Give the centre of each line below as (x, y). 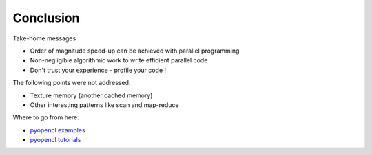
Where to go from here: (46, 117)
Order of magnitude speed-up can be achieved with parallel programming (135, 51)
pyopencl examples (58, 130)
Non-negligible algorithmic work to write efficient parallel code (119, 60)
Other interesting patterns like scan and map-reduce (104, 105)
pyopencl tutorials (55, 140)
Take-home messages (44, 38)
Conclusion (46, 18)
